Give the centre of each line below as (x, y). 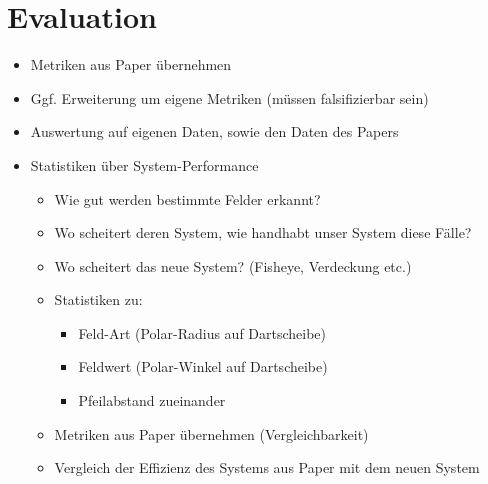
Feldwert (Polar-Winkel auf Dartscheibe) (203, 366)
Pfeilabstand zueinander (152, 400)
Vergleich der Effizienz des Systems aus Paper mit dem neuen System (267, 467)
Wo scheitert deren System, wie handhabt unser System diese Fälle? (263, 232)
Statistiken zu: (98, 299)
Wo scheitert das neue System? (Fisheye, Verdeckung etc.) (233, 265)
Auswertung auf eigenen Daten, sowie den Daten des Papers (214, 131)
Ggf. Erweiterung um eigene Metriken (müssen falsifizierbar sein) (229, 97)
